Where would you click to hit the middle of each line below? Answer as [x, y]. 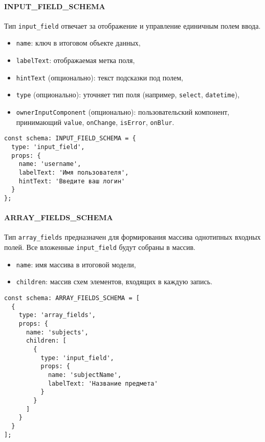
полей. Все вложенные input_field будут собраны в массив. [100, 247]
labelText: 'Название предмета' [103, 383]
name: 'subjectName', [85, 375]
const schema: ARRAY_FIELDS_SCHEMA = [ [72, 298]
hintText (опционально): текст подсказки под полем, [100, 77]
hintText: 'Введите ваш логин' [72, 181]
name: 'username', [50, 164]
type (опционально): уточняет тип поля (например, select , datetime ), [128, 94]
